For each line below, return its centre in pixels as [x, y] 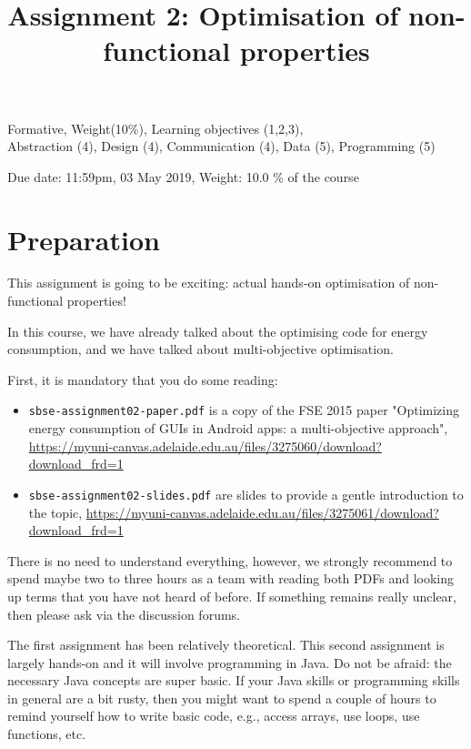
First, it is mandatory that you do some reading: [143, 379]
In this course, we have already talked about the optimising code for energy [218, 331]
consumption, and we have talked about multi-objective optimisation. [200, 349]
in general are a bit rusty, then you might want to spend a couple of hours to [222, 698]
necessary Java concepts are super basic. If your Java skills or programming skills [234, 680]
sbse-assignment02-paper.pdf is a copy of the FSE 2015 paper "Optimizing [244, 410]
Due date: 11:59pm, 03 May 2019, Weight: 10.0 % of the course [183, 176]
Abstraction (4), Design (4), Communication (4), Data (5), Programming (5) [221, 146]
